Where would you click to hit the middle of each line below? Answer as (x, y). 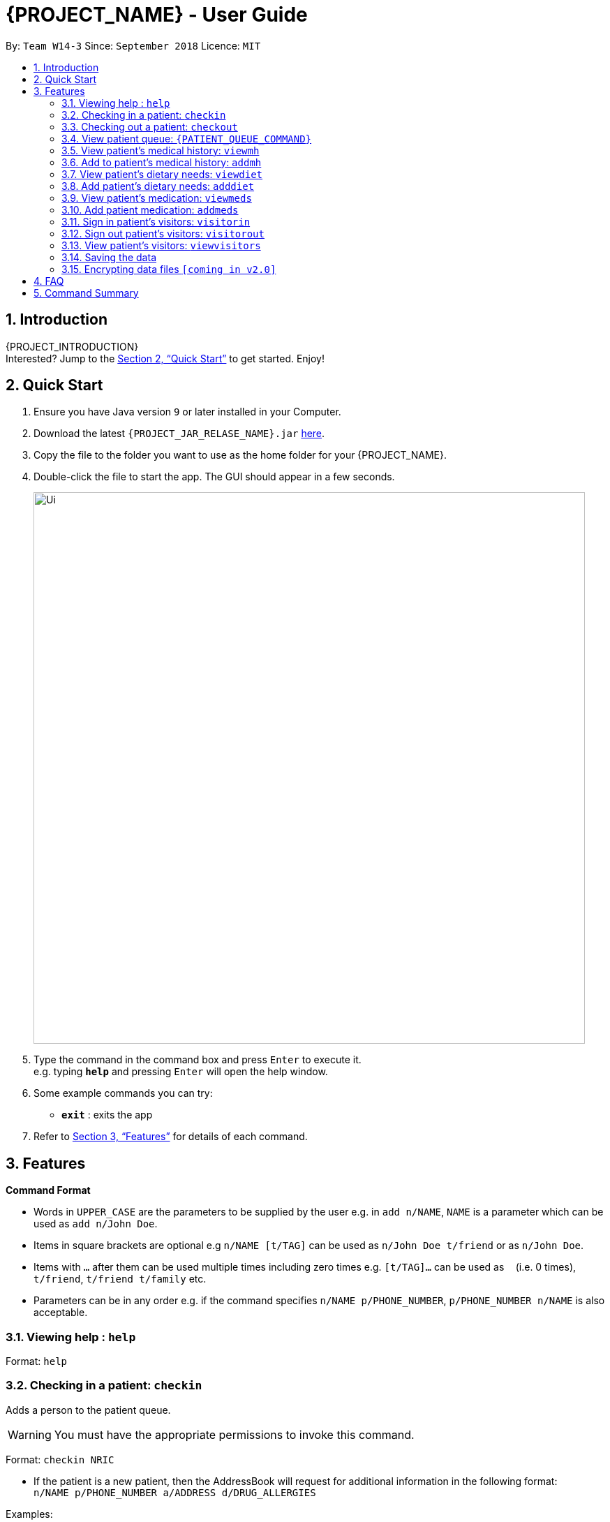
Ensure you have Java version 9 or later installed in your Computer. (187, 412)
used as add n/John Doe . (96, 1224)
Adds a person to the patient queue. (88, 1410)
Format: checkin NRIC (60, 1459)
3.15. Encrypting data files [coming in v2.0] (169, 269)
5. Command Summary (86, 293)
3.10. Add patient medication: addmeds (150, 209)
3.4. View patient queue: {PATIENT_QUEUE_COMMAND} (187, 138)
